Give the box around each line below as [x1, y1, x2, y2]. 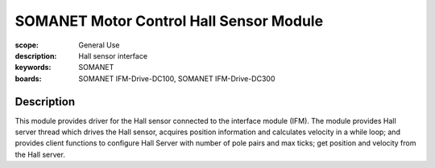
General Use [78, 40, 120, 50]
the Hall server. [14, 150, 66, 159]
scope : [14, 40, 39, 50]
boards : [14, 73, 42, 84]
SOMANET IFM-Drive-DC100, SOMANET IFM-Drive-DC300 [78, 73, 275, 84]
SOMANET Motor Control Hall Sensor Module [14, 12, 324, 30]
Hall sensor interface [78, 51, 148, 60]
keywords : [14, 63, 52, 72]
